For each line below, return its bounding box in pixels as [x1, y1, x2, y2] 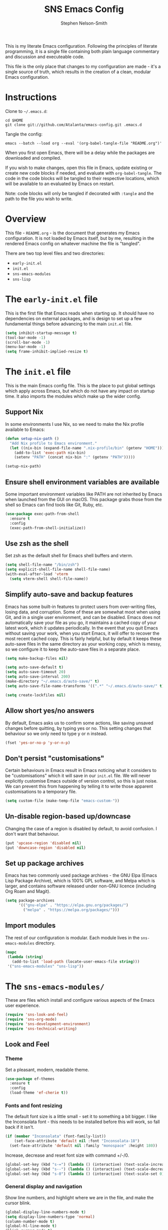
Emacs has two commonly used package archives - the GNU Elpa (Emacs [5, 872, 157, 878]
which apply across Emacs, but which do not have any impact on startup [5, 388, 155, 394]
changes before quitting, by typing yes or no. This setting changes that [5, 725, 151, 731]
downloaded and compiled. [5, 155, 61, 161]
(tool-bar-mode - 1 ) [5, 335, 46, 340]
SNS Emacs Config [44, 4, 124, 15]
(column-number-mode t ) [5, 1219, 55, 1224]
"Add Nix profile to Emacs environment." [9, 440, 97, 446]
